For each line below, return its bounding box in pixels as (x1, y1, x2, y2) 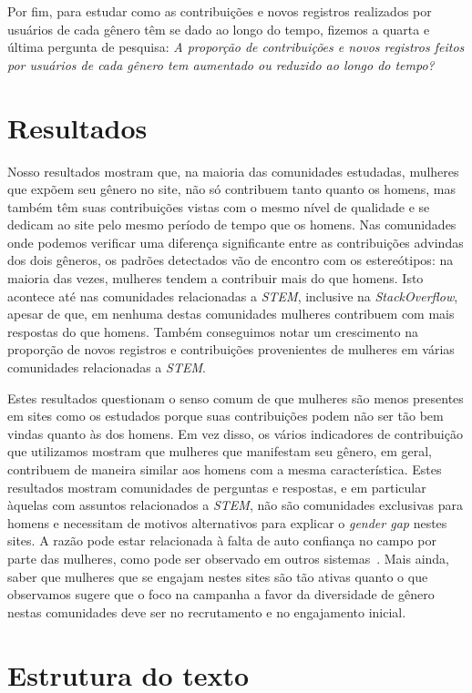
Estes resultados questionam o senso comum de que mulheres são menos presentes (7, 388, 464, 407)
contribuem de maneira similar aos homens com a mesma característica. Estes (7, 460, 442, 478)
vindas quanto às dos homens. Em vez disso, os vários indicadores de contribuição (7, 423, 463, 443)
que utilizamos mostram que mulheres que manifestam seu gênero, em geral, (7, 442, 432, 461)
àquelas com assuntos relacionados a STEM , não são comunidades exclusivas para (7, 495, 463, 515)
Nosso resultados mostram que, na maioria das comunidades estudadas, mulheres (7, 161, 459, 180)
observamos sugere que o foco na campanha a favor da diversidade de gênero (7, 585, 435, 604)
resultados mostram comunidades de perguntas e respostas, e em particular (7, 477, 426, 496)
